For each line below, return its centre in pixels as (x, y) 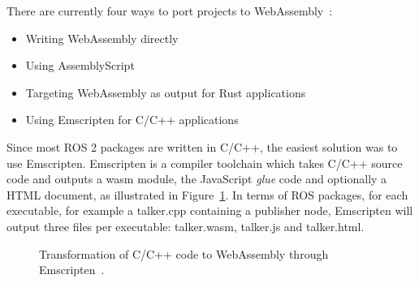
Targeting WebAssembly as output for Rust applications (166, 92)
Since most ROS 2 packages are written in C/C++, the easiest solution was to (202, 146)
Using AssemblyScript (80, 65)
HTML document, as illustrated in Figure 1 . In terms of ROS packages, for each (207, 194)
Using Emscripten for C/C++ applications (132, 120)
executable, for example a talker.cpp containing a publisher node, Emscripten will (210, 210)
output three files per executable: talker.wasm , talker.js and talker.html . (186, 226)
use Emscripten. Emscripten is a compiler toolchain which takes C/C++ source (205, 163)
